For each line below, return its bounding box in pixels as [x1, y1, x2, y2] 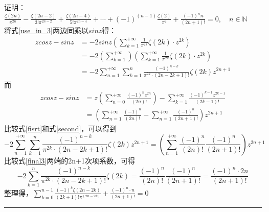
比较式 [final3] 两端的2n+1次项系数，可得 [4, 155, 135, 166]
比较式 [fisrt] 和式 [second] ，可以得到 [4, 123, 117, 134]
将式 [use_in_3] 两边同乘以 [4, 25, 88, 35]
